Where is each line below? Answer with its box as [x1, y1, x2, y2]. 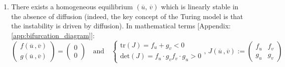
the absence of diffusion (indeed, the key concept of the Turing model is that [11, 11, 244, 21]
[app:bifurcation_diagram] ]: [11, 30, 95, 40]
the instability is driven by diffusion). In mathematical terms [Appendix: [11, 21, 231, 31]
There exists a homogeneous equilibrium [11, 1, 133, 11]
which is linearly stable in [161, 1, 239, 11]
